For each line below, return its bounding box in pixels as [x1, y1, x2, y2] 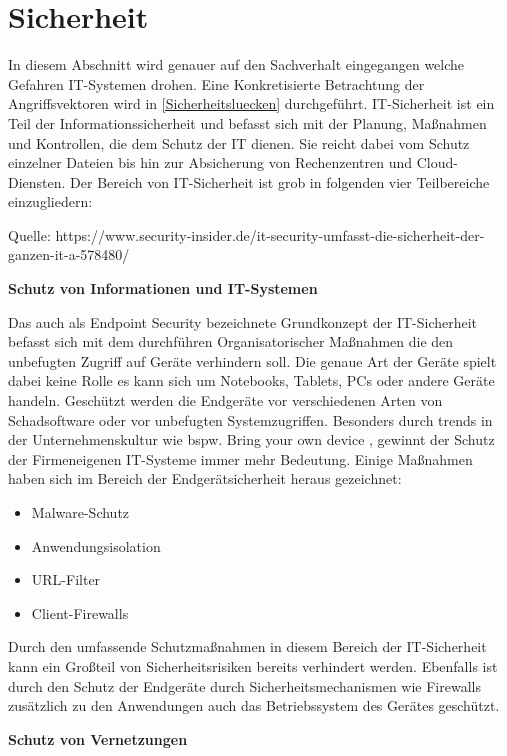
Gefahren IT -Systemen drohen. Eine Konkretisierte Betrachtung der [8, 73, 425, 94]
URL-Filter [31, 569, 101, 590]
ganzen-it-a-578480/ [8, 244, 130, 265]
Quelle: [8, 224, 51, 245]
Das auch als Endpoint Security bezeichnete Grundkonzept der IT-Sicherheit [8, 311, 478, 332]
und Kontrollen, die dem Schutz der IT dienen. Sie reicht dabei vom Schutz [8, 132, 470, 153]
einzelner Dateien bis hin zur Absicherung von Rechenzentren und [8, 152, 412, 173]
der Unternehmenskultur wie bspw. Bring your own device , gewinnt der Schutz [8, 429, 495, 450]
